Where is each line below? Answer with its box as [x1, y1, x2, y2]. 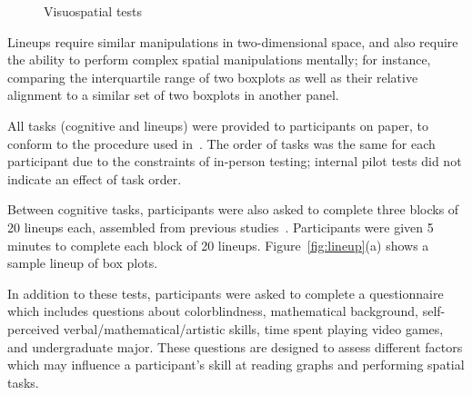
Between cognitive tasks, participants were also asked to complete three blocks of [7, 200, 459, 219]
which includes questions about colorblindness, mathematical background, [7, 301, 419, 321]
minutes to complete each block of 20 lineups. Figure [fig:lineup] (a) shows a [7, 235, 429, 254]
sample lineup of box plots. [7, 253, 158, 272]
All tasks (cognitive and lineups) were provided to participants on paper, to [7, 115, 428, 134]
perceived [7, 319, 60, 338]
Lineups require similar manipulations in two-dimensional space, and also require [7, 32, 458, 51]
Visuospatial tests [44, 2, 143, 20]
